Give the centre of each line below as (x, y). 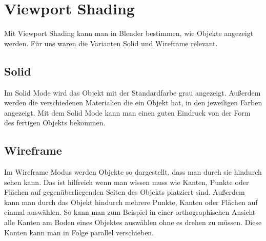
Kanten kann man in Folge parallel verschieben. (79, 232)
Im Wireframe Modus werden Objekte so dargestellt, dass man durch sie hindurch (133, 172)
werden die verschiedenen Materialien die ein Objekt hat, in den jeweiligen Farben (133, 103)
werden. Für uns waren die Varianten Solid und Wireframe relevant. (111, 43)
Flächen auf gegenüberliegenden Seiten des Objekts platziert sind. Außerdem (125, 192)
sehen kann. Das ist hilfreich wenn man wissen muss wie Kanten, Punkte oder (127, 182)
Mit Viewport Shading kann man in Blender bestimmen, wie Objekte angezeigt (129, 33)
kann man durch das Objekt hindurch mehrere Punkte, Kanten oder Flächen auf (131, 202)
